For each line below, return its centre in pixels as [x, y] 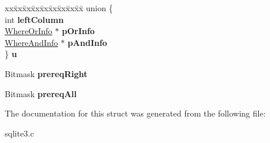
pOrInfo [78, 31]
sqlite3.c [19, 133]
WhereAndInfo [32, 42]
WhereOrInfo [29, 31]
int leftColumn [34, 19]
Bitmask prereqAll [41, 93]
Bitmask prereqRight [46, 73]
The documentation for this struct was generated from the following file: [135, 113]
